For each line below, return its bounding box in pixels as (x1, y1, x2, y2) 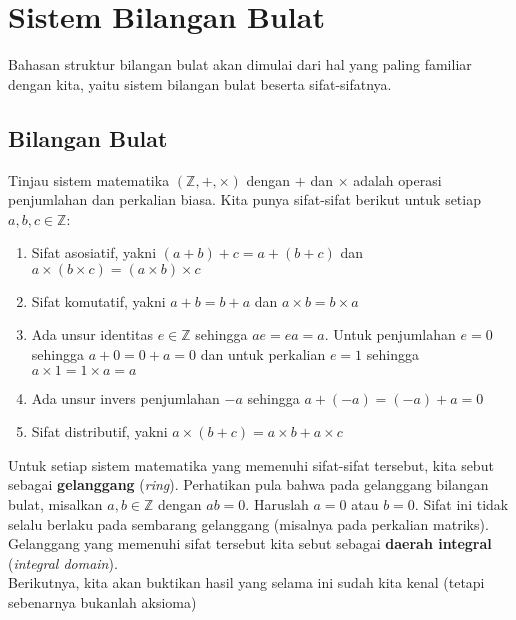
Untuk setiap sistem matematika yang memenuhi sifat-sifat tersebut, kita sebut (8, 454, 494, 475)
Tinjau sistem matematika (8, 169, 170, 190)
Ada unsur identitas (31, 324, 153, 345)
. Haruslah (245, 494, 309, 515)
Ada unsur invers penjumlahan (31, 387, 220, 408)
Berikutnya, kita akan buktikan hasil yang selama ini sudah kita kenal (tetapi (8, 572, 485, 593)
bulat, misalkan (8, 494, 103, 515)
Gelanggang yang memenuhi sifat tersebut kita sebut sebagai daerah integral (8, 533, 492, 554)
